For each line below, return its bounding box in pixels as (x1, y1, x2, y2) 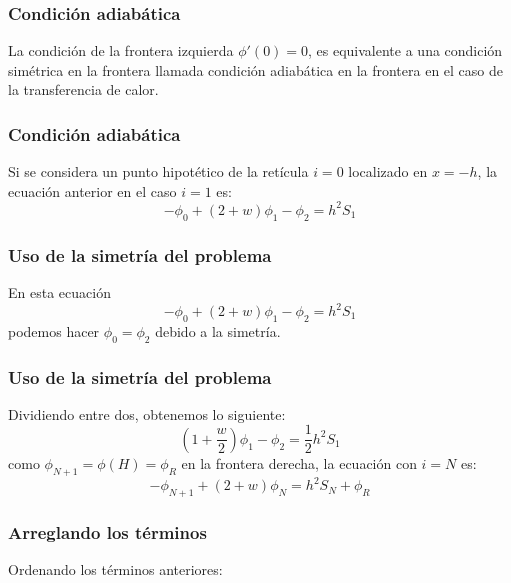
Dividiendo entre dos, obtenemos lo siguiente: (8, 403, 286, 424)
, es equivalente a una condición (308, 40, 503, 61)
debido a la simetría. (155, 320, 281, 341)
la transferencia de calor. (8, 79, 159, 100)
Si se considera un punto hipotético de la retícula (8, 161, 309, 182)
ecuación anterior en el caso (8, 180, 177, 201)
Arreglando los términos (8, 519, 207, 544)
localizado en (348, 161, 428, 182)
